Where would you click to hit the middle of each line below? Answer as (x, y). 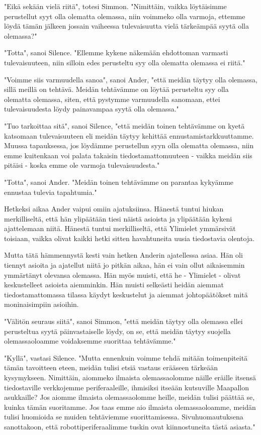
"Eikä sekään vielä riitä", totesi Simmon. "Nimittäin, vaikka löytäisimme (115, 6)
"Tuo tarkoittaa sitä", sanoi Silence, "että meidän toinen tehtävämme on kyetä (124, 125)
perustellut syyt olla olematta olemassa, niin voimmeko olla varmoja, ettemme (125, 16)
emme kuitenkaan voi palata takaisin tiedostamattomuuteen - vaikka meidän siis (128, 155)
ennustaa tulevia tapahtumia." (51, 192)
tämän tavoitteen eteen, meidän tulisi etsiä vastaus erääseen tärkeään (111, 367)
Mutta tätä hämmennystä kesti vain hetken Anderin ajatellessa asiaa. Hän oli (123, 255)
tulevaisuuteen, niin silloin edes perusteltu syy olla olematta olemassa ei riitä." (125, 62)
